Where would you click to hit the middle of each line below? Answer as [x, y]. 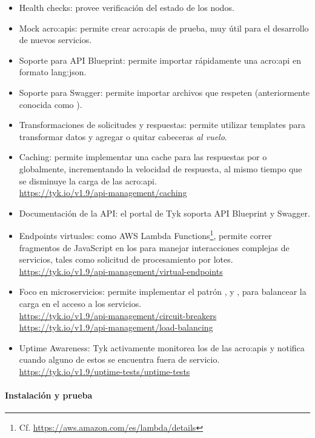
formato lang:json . [53, 72]
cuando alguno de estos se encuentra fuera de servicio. [119, 359]
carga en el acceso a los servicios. [80, 303]
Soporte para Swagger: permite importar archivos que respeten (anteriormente [164, 92]
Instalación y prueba [49, 395]
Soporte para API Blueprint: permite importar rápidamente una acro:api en [160, 60]
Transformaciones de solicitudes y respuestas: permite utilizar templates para [162, 125]
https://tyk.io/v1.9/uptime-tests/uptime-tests [104, 371]
